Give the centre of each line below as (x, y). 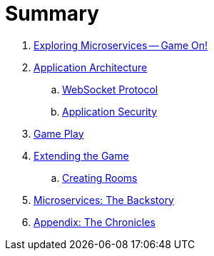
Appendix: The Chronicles (95, 222)
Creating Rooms (100, 178)
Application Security (110, 111)
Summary (52, 14)
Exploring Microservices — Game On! (121, 45)
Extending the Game (81, 155)
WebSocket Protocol (110, 89)
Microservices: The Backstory (104, 200)
